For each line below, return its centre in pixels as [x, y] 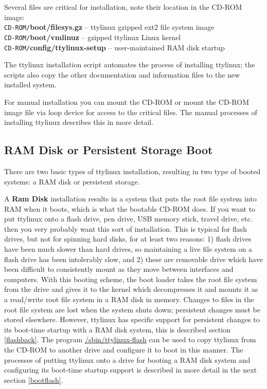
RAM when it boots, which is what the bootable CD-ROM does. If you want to [130, 208]
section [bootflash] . [34, 379]
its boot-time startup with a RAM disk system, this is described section [117, 329]
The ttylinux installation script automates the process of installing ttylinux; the [130, 64]
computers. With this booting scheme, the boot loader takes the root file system [131, 279]
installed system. [30, 85]
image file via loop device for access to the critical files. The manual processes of [131, 112]
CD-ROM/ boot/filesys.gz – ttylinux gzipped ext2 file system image [109, 27]
